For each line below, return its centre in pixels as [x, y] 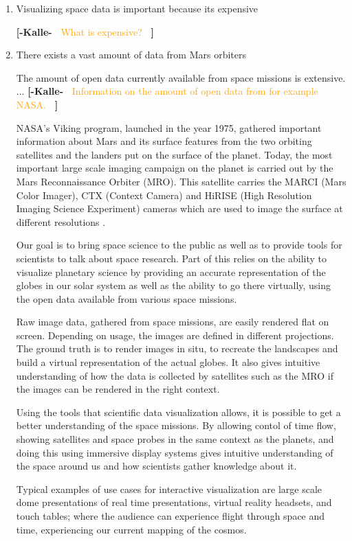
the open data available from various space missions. [126, 298]
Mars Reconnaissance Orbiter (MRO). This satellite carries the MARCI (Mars [181, 181]
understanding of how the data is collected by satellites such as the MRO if [175, 375]
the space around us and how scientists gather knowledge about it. [156, 466]
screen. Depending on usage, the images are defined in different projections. [175, 335]
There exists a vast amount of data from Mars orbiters [131, 55]
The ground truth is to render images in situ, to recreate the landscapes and [177, 348]
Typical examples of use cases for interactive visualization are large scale [169, 488]
